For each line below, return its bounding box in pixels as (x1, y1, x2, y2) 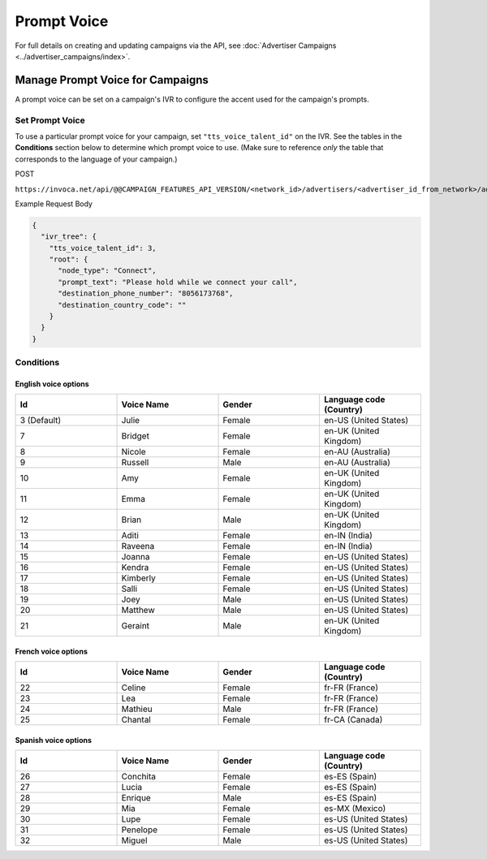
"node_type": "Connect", (58, 266, 157, 275)
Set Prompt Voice (15, 114, 85, 126)
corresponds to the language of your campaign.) (15, 154, 178, 164)
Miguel (121, 835, 148, 846)
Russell (121, 457, 149, 468)
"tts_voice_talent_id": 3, (49, 244, 157, 253)
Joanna (121, 551, 150, 563)
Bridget (121, 430, 150, 442)
